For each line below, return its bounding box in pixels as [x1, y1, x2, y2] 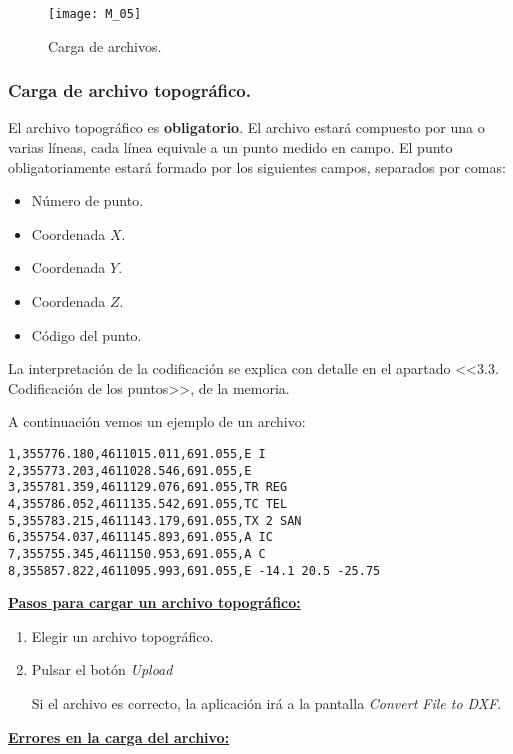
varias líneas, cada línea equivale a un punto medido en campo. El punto [8, 137, 453, 158]
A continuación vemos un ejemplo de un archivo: [8, 411, 306, 432]
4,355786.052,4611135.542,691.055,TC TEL [8, 496, 288, 511]
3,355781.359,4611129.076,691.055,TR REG [8, 480, 288, 495]
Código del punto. [31, 324, 142, 345]
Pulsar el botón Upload [31, 659, 173, 680]
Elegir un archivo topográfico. [31, 625, 214, 646]
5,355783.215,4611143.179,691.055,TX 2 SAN [8, 513, 302, 528]
